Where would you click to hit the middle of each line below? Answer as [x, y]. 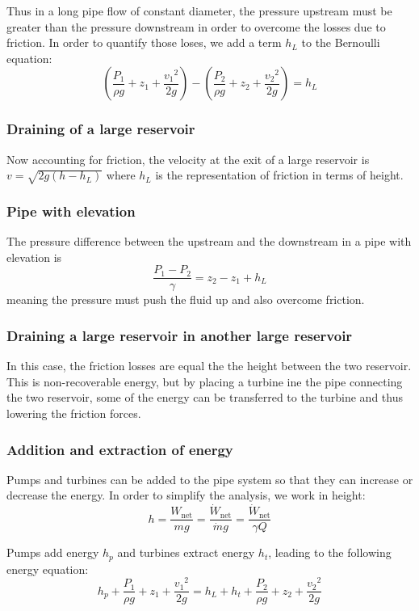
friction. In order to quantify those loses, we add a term [144, 42]
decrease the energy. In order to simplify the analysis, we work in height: [186, 495]
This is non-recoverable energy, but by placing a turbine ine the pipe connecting [205, 381]
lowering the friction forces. [74, 413]
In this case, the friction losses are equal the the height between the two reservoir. [209, 366]
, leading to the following [330, 552]
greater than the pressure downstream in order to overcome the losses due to [196, 26]
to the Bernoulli [341, 42]
